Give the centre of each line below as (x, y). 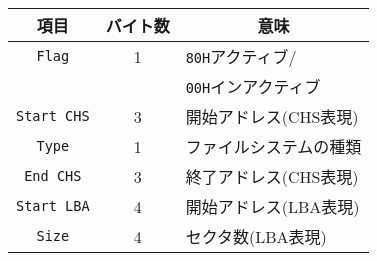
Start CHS (53, 116)
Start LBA (53, 206)
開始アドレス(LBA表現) (272, 206)
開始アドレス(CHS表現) (272, 116)
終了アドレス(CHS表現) (272, 176)
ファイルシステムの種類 (273, 146)
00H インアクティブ (253, 86)
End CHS (53, 176)
